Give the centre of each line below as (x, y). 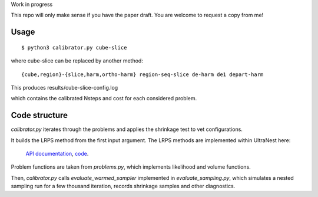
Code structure (39, 115)
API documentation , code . (57, 154)
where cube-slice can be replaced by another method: (77, 61)
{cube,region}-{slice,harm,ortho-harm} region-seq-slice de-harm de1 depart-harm (143, 74)
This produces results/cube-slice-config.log (64, 87)
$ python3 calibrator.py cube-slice (74, 47)
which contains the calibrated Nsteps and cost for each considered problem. (104, 98)
